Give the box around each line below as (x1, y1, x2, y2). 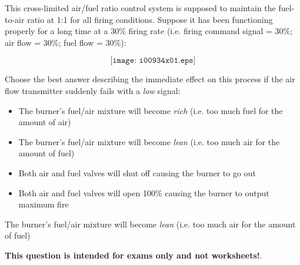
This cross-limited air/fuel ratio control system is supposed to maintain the (5, 2, 276, 14)
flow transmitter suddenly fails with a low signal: (5, 84, 181, 96)
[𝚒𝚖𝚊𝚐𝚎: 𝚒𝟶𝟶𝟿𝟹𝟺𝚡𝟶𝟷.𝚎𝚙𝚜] (110, 56, 196, 65)
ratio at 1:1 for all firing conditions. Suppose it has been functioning (27, 13, 273, 25)
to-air (5, 13, 25, 25)
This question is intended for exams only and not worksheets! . (5, 249, 262, 261)
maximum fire (18, 198, 69, 210)
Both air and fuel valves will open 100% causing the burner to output (18, 186, 269, 199)
